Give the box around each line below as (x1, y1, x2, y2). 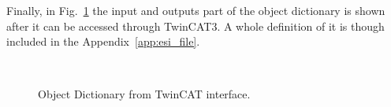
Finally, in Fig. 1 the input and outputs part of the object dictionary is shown (6, 2, 385, 18)
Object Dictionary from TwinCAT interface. (38, 86, 251, 102)
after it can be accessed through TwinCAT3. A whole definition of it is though (6, 17, 385, 34)
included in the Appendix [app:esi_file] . (6, 33, 200, 50)
